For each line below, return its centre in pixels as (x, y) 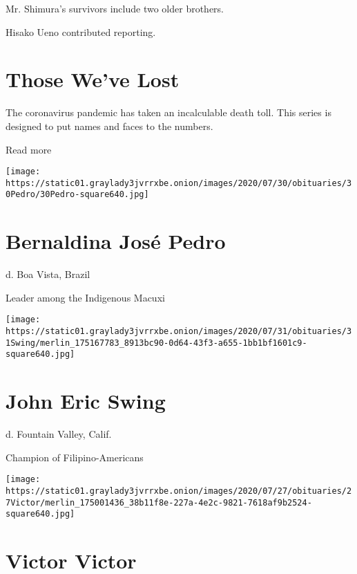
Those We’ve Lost (93, 79)
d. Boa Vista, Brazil (48, 274)
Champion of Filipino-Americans (75, 457)
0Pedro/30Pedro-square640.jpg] (77, 195)
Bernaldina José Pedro (116, 241)
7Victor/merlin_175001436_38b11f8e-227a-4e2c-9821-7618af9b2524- (159, 502)
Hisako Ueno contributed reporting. (81, 31)
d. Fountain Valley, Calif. (59, 434)
